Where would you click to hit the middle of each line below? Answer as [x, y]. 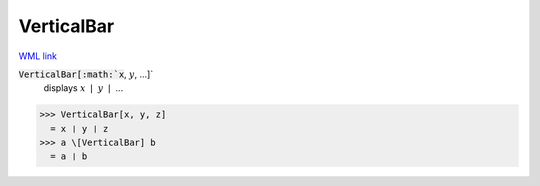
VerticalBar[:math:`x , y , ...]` [86, 74]
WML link [38, 56]
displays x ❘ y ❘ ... [83, 88]
